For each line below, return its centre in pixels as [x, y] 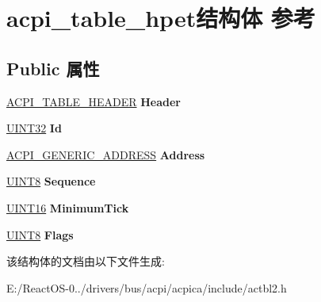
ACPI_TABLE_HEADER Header [94, 101]
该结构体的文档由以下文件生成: [86, 261]
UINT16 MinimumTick [68, 207]
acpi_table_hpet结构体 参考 [161, 18]
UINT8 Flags [40, 234]
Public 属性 [53, 68]
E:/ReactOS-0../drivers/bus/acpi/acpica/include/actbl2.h [147, 287]
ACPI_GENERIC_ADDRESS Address [106, 154]
